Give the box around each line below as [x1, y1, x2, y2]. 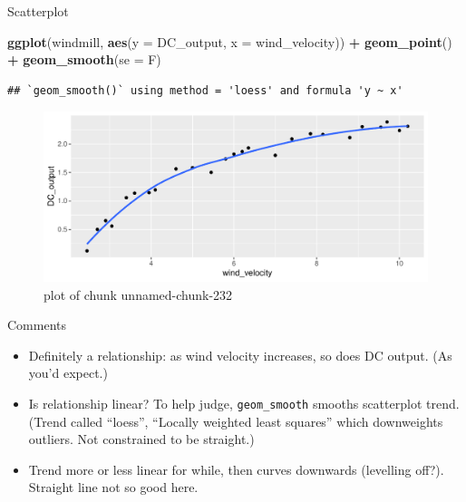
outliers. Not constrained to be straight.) [28, 430, 255, 449]
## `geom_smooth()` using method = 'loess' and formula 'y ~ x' [7, 83, 403, 97]
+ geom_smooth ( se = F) [7, 50, 161, 69]
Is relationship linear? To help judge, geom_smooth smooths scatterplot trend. [28, 393, 460, 412]
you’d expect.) [28, 363, 108, 382]
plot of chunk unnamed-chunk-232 [44, 285, 233, 304]
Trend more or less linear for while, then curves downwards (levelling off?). [28, 459, 444, 478]
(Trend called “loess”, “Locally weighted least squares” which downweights [28, 411, 443, 430]
